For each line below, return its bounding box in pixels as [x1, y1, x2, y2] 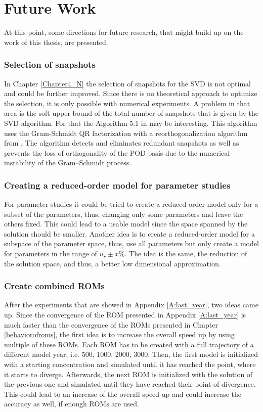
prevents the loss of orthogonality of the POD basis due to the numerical [4, 147, 230, 158]
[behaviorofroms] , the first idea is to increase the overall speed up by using [4, 329, 235, 340]
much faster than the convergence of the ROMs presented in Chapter [4, 319, 218, 330]
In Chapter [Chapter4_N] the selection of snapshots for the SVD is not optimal [4, 78, 251, 88]
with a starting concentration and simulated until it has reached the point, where [4, 359, 256, 370]
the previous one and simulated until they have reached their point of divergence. [4, 379, 256, 389]
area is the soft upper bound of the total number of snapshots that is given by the [4, 108, 259, 118]
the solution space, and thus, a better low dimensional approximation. [4, 258, 221, 268]
